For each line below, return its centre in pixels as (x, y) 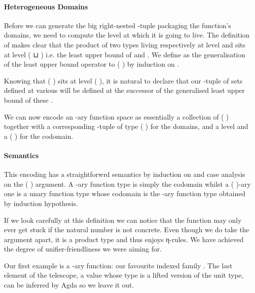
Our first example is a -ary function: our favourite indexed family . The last (118, 265)
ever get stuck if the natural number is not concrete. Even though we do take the (127, 230)
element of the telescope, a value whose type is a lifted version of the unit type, (124, 275)
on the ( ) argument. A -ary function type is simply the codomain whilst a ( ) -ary (127, 184)
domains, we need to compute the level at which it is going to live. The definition (127, 35)
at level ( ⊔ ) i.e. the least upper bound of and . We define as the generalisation (125, 54)
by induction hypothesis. (41, 203)
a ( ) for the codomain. (39, 136)
